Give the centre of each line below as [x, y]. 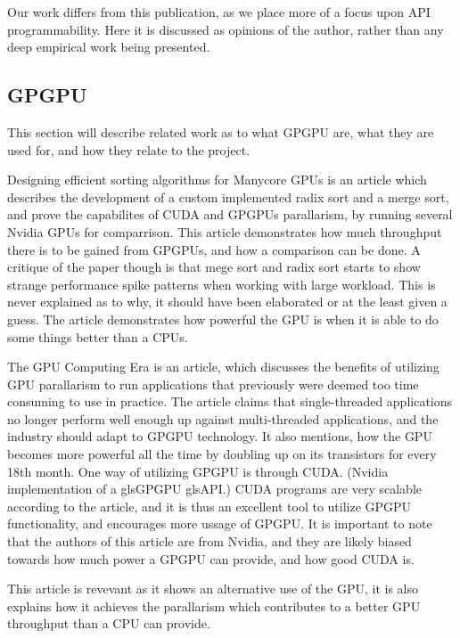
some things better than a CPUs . [98, 336]
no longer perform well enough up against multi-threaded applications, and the [223, 418]
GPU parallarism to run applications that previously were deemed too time [213, 384]
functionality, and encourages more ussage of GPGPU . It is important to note [220, 523]
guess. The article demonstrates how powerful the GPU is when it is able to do [223, 319]
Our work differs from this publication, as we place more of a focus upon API [219, 12]
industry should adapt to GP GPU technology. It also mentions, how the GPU [220, 436]
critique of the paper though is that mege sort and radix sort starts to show [214, 267]
